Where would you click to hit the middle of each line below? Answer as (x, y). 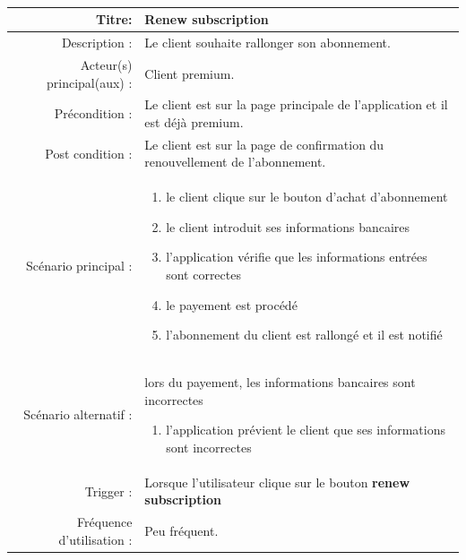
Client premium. (190, 73)
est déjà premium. (194, 122)
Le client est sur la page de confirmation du (264, 144)
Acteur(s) (106, 64)
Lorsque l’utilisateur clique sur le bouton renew (277, 482)
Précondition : (93, 113)
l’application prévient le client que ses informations (306, 430)
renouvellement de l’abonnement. (235, 162)
